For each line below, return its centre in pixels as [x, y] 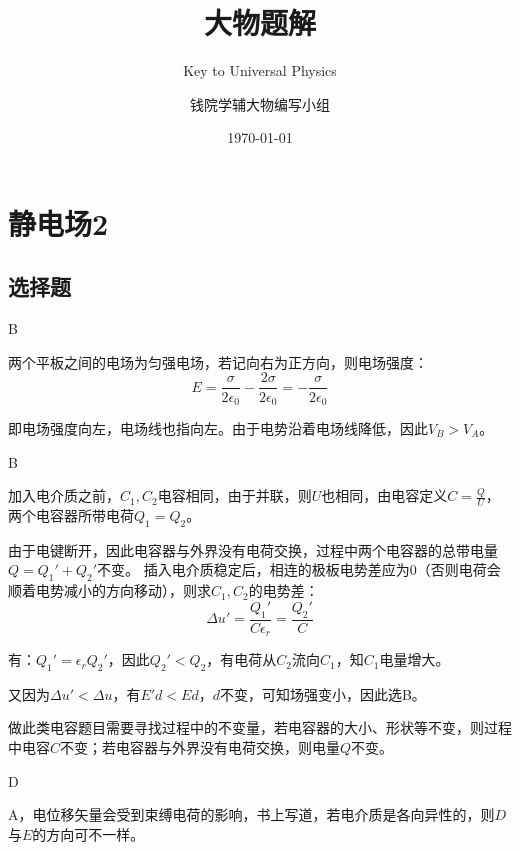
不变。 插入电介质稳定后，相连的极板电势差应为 [253, 569]
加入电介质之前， [64, 495]
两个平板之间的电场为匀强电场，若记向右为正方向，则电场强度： [218, 361]
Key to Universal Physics [260, 70]
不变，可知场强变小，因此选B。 [322, 693]
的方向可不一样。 [88, 833]
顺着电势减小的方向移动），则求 [109, 590]
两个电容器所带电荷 [71, 515]
